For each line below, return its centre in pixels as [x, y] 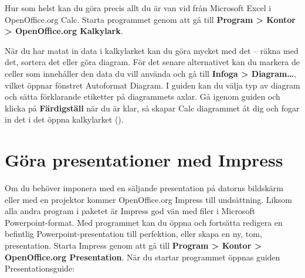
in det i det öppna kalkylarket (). [64, 119]
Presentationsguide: [40, 268]
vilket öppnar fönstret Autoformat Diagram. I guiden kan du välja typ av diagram [152, 85]
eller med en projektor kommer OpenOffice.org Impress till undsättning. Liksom [148, 199]
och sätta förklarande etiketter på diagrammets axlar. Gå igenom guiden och [143, 96]
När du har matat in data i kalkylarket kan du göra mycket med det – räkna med [152, 50]
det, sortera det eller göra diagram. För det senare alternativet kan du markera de [152, 62]
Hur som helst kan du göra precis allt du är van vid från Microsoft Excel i [138, 8]
